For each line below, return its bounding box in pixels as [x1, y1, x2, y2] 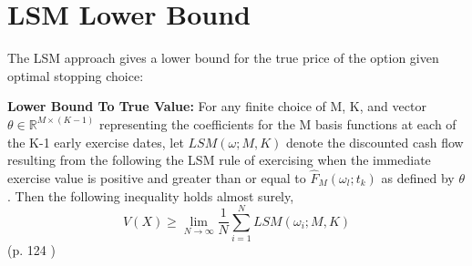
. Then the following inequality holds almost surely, [7, 186, 294, 205]
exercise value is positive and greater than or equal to [7, 168, 306, 187]
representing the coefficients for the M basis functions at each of [98, 114, 457, 133]
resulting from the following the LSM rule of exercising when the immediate [7, 150, 431, 169]
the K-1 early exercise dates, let [7, 132, 184, 151]
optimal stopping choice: [7, 66, 144, 85]
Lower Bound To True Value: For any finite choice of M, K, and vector [7, 97, 426, 116]
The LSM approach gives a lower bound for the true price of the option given [7, 48, 439, 67]
